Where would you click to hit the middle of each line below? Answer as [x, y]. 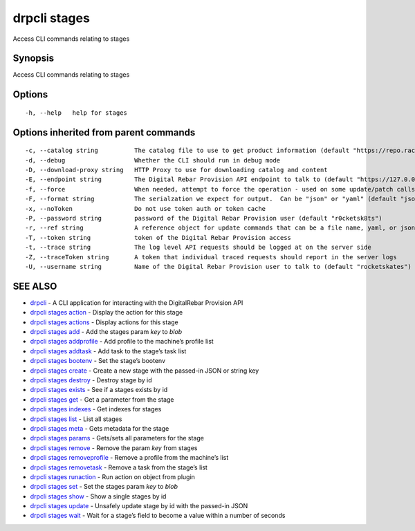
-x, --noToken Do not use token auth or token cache [146, 208]
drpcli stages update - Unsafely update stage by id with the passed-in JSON [139, 506]
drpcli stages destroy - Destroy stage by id [91, 380]
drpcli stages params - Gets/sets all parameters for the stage [117, 438]
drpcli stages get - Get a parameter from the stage [102, 399]
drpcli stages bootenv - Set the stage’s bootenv [98, 361]
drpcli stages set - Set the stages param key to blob [104, 487]
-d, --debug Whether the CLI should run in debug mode [153, 160]
